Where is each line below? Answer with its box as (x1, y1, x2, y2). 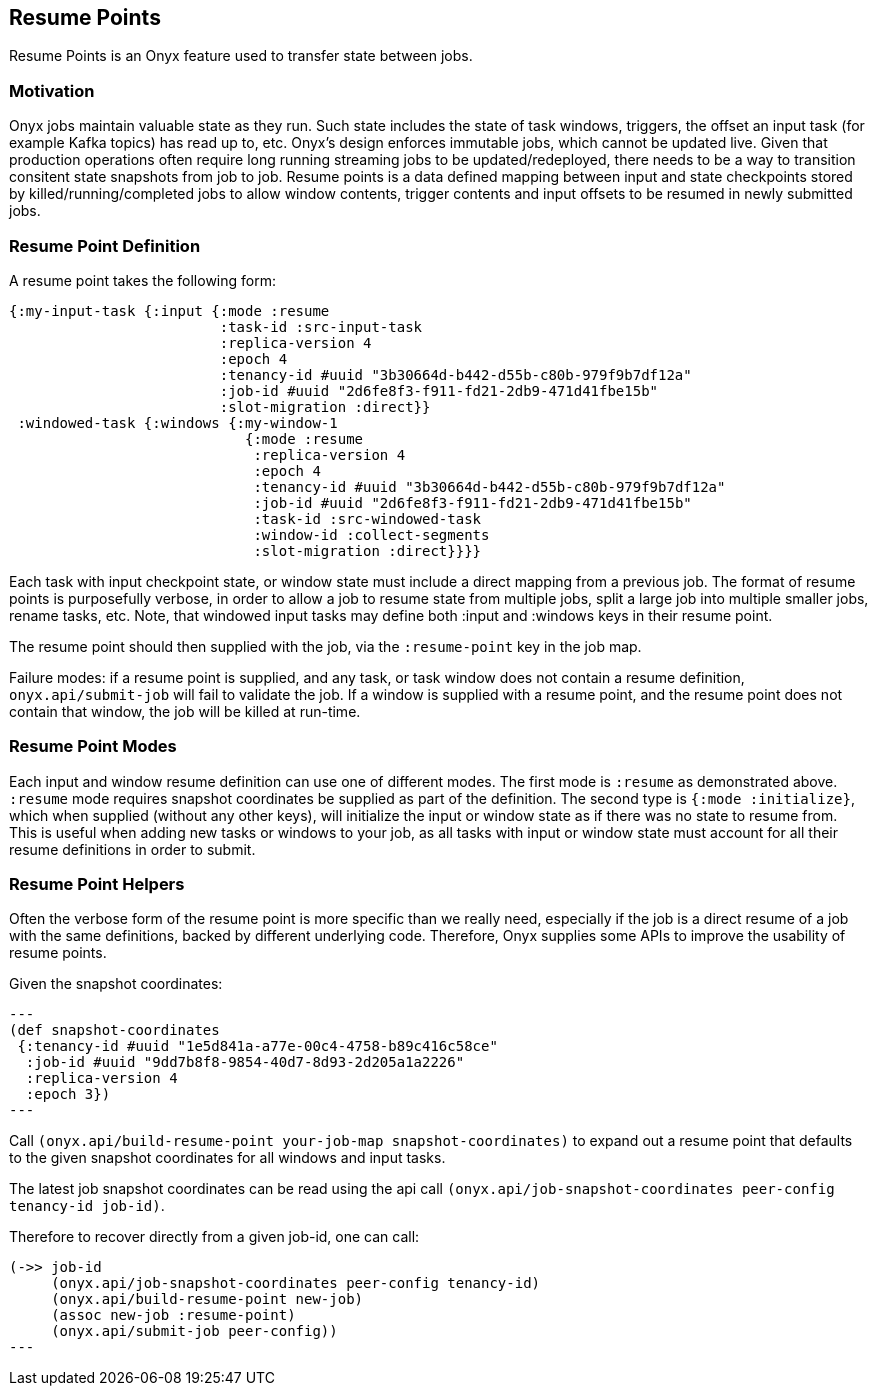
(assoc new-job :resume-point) (51, 1307, 296, 1324)
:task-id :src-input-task (219, 318, 423, 335)
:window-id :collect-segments (253, 526, 490, 543)
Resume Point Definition (9, 235, 201, 256)
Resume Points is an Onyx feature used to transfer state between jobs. (9, 47, 473, 65)
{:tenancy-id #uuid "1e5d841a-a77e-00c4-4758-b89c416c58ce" (17, 1038, 498, 1055)
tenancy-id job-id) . (9, 1197, 165, 1215)
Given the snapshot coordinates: (9, 975, 223, 993)
